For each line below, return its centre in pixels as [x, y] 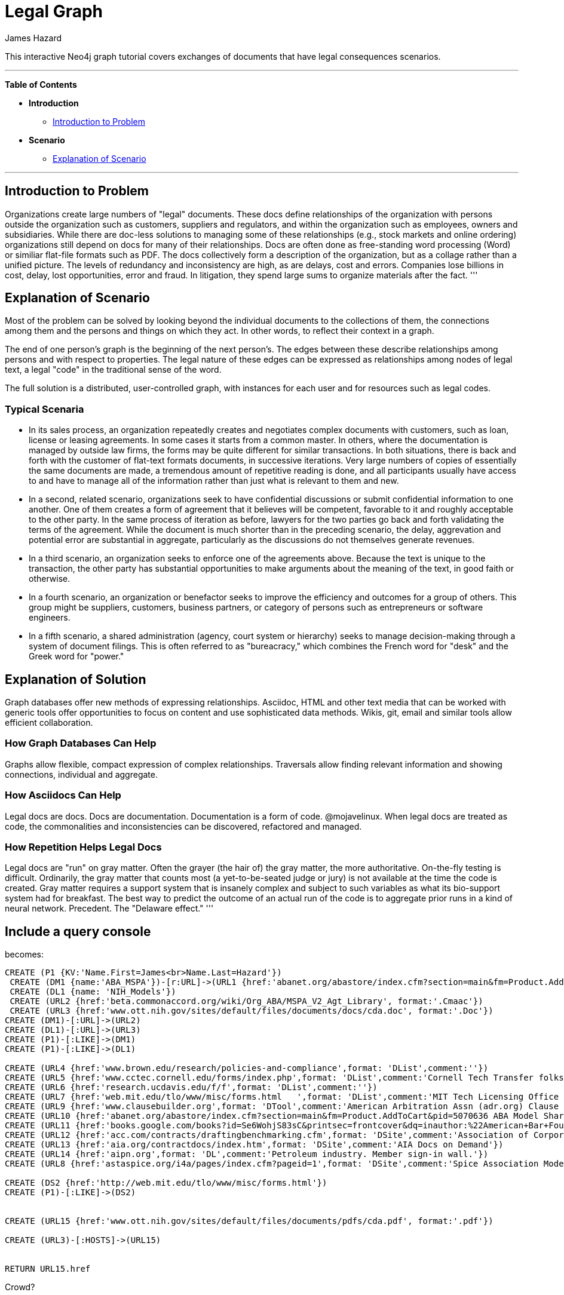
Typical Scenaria [45, 409]
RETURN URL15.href [48, 1269]
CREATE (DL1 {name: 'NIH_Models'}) [93, 992]
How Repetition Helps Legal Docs [83, 847]
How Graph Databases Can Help [81, 743]
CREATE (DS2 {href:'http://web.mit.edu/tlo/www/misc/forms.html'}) [166, 1183]
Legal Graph [54, 11]
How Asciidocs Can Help [63, 795]
